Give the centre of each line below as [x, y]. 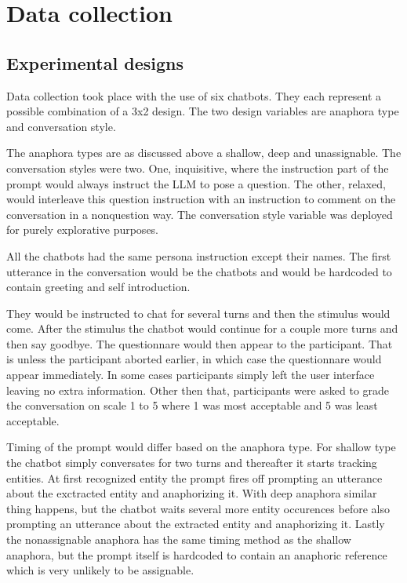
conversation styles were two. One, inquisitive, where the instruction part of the [198, 168]
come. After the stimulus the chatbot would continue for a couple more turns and [202, 328]
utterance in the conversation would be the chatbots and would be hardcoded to [199, 271]
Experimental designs [95, 62]
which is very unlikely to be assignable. [100, 570]
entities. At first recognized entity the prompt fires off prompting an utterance [194, 477]
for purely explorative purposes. [83, 230]
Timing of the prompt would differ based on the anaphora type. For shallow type [201, 447]
